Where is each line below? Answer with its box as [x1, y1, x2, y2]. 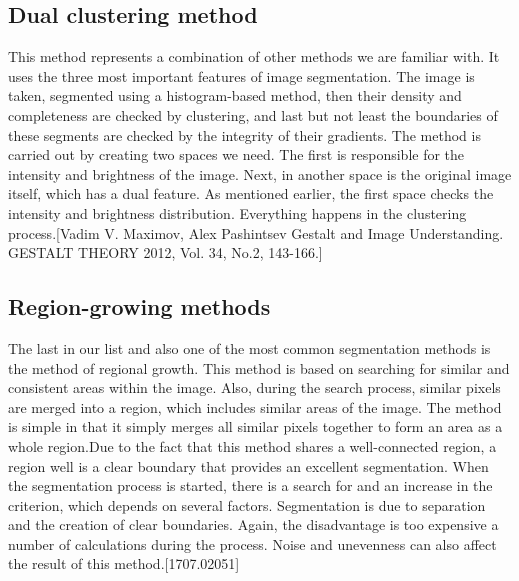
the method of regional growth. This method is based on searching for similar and [8, 357, 510, 378]
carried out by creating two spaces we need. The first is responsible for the [8, 144, 465, 165]
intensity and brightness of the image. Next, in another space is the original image [8, 163, 512, 184]
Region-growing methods [8, 291, 271, 322]
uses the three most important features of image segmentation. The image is [8, 65, 475, 86]
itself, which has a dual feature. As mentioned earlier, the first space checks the [8, 183, 494, 204]
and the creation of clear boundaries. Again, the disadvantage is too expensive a [8, 514, 499, 535]
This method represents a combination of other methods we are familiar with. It [8, 46, 500, 67]
